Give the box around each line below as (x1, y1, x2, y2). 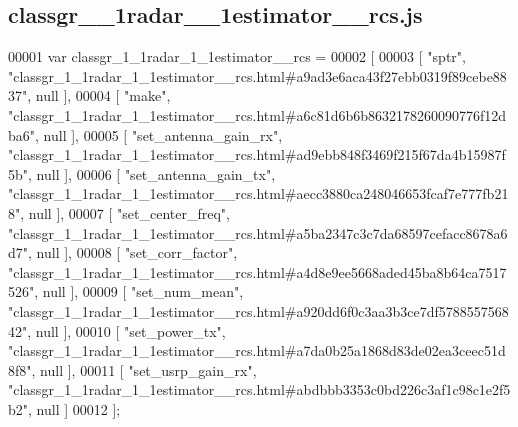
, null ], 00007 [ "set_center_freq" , (20, 202, 231, 223)
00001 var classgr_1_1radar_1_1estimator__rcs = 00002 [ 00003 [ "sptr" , (8, 46, 466, 67)
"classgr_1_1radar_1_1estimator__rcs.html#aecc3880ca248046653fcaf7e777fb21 (8, 183, 509, 204)
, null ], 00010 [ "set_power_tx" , (27, 320, 226, 341)
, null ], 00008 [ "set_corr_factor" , (28, 242, 238, 263)
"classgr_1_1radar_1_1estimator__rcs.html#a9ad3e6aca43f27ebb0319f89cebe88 (8, 65, 507, 86)
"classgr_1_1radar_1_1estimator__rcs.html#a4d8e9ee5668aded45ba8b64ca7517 (8, 261, 507, 282)
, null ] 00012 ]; (28, 398, 121, 419)
